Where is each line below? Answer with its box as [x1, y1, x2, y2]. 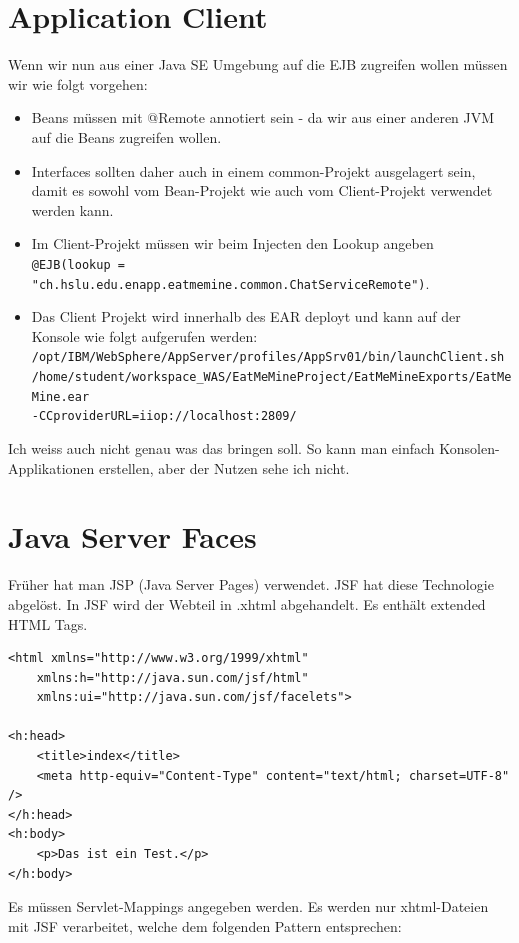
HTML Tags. [8, 613, 88, 634]
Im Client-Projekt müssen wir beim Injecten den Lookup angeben [31, 233, 434, 254]
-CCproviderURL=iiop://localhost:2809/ [31, 409, 297, 424]
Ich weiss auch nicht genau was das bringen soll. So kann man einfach [8, 438, 435, 458]
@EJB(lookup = [31, 257, 125, 272]
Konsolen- [439, 438, 500, 458]
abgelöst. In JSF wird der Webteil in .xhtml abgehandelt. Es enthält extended [8, 593, 486, 614]
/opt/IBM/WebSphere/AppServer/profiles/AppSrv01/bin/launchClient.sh [31, 350, 505, 365]
